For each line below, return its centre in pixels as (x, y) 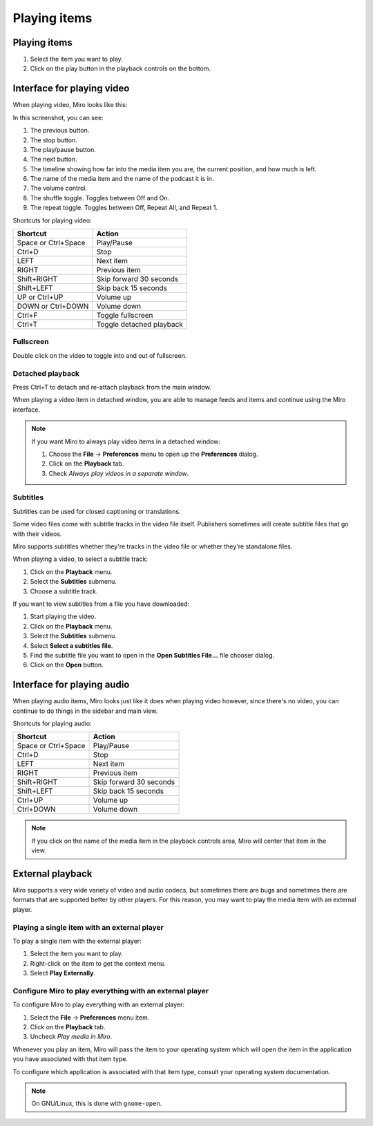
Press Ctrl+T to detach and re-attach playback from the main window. (112, 387)
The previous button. (60, 131)
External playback (52, 874)
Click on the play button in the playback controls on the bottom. (121, 68)
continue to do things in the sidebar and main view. (85, 711)
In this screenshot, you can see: (58, 117)
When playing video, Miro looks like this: (70, 105)
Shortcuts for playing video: (52, 220)
